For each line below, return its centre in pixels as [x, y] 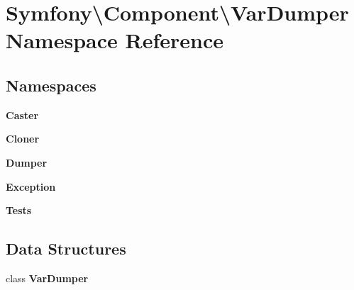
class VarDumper [47, 278]
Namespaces [51, 85]
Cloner [23, 139]
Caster [22, 115]
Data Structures [66, 249]
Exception [31, 186]
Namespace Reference [115, 40]
